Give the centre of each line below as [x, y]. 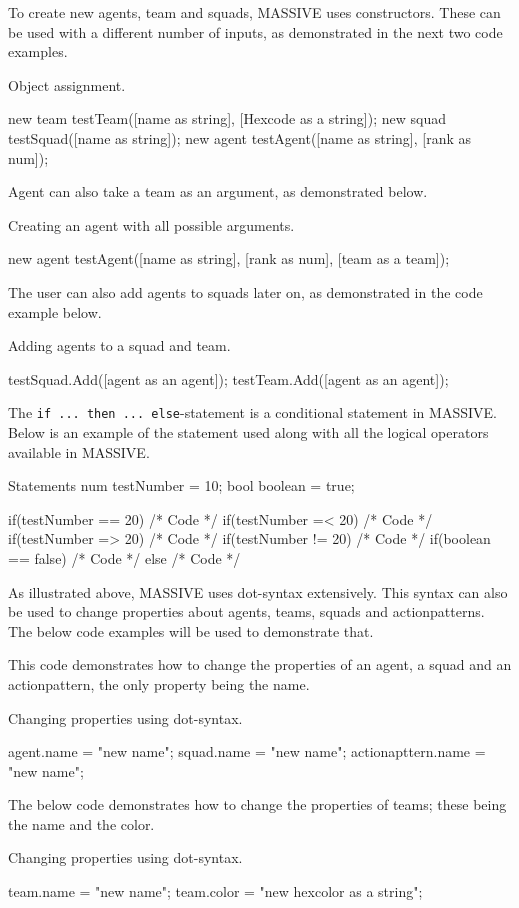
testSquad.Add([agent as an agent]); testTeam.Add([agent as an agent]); [228, 378]
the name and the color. [81, 823]
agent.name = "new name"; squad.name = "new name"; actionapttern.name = [247, 751]
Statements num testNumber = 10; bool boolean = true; [181, 485]
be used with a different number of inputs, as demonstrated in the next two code [255, 31]
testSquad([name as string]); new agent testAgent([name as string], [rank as [240, 137]
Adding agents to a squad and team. [119, 345]
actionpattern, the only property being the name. [159, 683]
